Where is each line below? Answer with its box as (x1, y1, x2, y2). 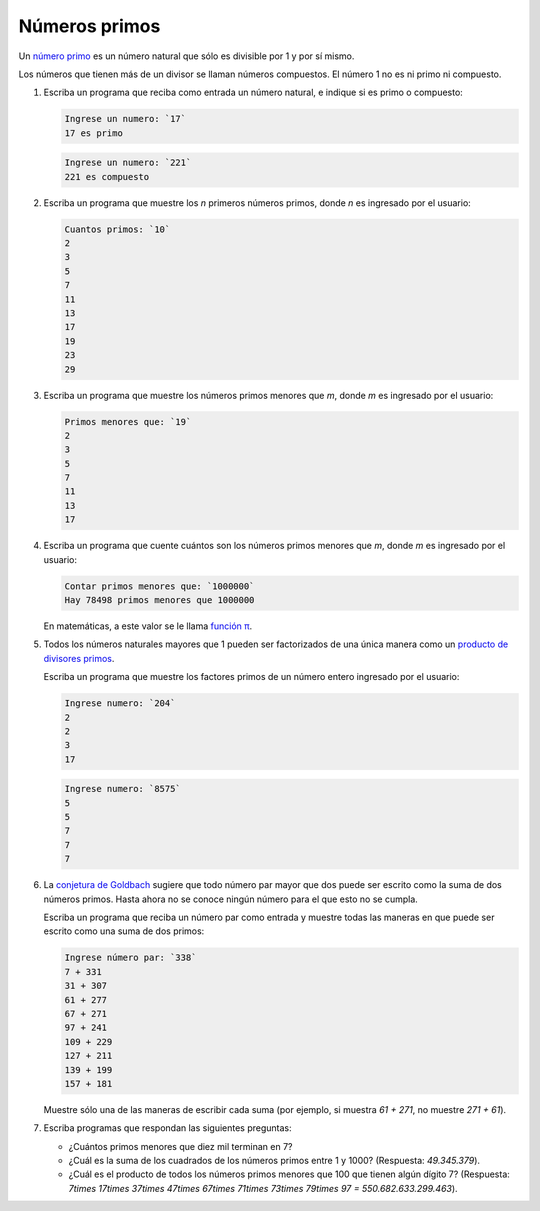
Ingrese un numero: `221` (64, 157, 192, 169)
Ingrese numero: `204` (64, 698, 176, 709)
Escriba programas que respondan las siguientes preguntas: (43, 1122, 292, 1134)
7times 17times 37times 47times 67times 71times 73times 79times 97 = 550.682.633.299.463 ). (68, 1182, 459, 1194)
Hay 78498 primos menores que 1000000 (64, 595, 255, 605)
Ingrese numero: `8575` (64, 783, 182, 795)
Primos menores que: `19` (64, 416, 192, 427)
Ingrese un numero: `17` (64, 113, 187, 125)
